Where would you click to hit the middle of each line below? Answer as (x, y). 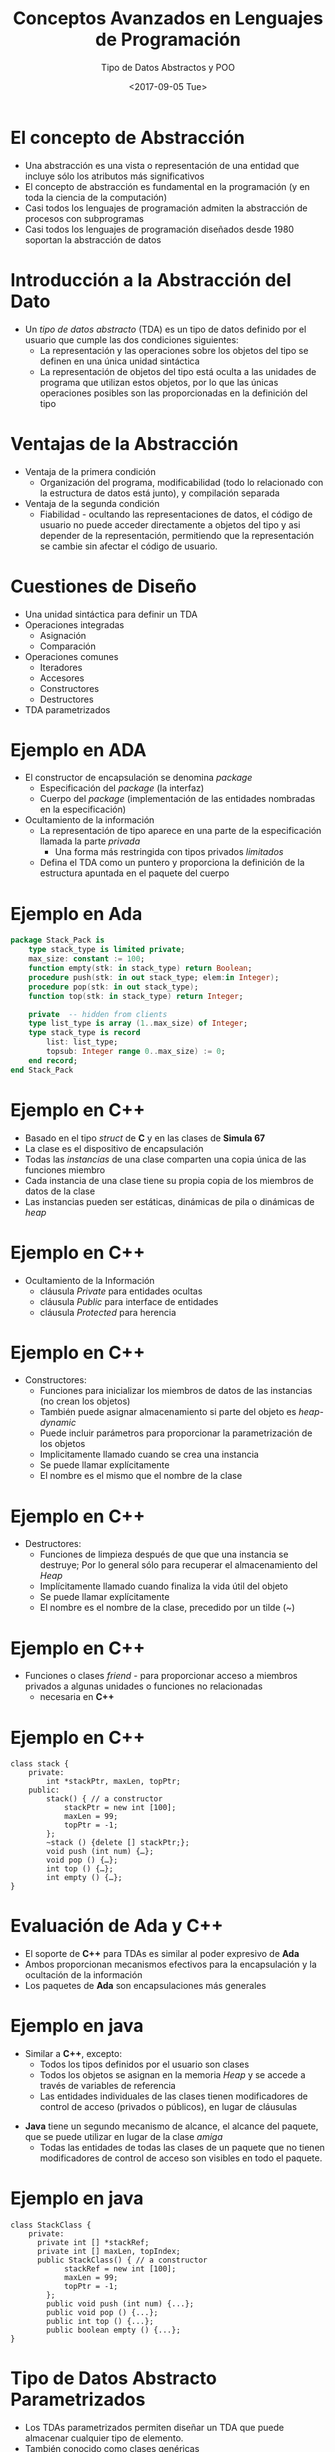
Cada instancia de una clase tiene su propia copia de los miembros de (169, 1180)
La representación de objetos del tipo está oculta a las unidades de (178, 371)
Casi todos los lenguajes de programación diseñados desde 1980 (159, 229)
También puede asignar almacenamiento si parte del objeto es (168, 1412)
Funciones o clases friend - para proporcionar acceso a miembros (161, 1676)
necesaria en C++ (77, 1697)
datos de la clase (60, 1191)
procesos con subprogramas (84, 218)
